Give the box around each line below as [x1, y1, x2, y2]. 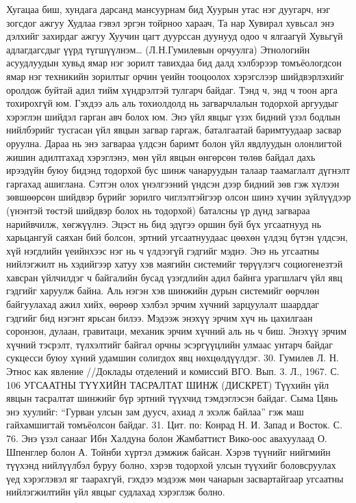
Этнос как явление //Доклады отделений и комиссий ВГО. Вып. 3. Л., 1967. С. [6, 364, 340, 378]
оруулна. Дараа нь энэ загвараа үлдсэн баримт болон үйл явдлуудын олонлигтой [6, 136, 342, 150]
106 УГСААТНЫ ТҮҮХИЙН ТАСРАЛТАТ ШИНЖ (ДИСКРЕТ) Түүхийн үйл [6, 377, 329, 391]
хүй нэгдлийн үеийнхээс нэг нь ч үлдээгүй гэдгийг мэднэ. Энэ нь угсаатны [6, 243, 319, 257]
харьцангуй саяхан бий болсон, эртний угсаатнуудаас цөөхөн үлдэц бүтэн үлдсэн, [6, 230, 348, 244]
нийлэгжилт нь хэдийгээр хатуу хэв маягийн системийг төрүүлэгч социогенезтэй [6, 257, 343, 271]
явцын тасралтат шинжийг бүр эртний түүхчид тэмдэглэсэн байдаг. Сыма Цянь [6, 391, 338, 405]
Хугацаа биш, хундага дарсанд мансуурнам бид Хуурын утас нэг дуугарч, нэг [6, 2, 330, 16]
